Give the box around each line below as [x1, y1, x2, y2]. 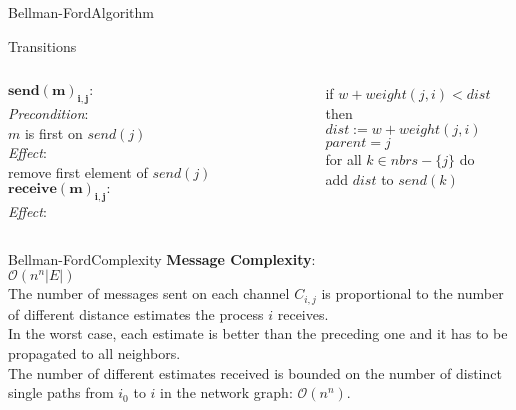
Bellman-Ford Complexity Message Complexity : [8, 248, 316, 269]
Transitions [8, 35, 77, 56]
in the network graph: [160, 382, 293, 403]
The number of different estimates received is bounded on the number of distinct [8, 362, 502, 383]
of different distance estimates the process [8, 303, 264, 324]
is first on [24, 122, 83, 143]
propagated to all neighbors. [8, 342, 181, 363]
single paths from [8, 382, 114, 403]
